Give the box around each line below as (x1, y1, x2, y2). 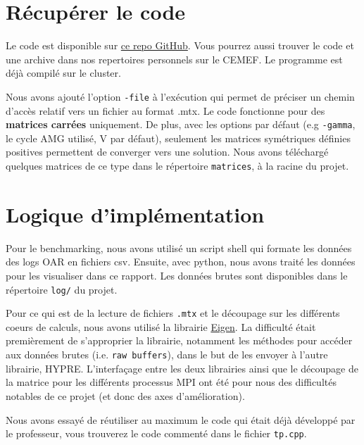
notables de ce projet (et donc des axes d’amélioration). (6, 388, 245, 403)
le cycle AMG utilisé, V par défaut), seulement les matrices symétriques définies (6, 130, 351, 145)
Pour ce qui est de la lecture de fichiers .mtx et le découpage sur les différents (6, 306, 340, 320)
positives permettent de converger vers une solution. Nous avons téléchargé (6, 144, 329, 159)
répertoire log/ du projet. (6, 282, 118, 296)
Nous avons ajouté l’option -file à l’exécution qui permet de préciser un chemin (6, 89, 355, 104)
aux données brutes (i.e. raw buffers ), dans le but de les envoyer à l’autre (6, 347, 328, 362)
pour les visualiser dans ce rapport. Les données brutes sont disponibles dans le (6, 268, 348, 282)
